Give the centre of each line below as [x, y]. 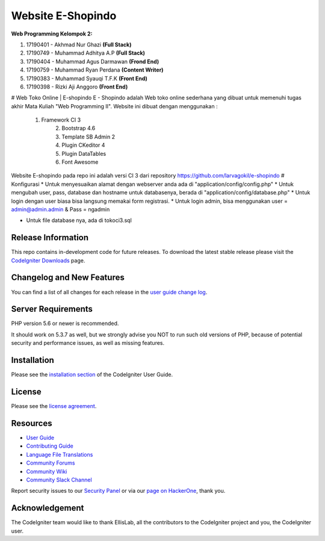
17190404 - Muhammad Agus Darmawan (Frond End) [93, 61]
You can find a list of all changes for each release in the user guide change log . [109, 292]
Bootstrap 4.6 [79, 128]
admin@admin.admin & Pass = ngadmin [60, 209]
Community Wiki [47, 471]
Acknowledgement [48, 508]
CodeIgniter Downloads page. [48, 260]
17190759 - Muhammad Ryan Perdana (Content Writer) [95, 70]
